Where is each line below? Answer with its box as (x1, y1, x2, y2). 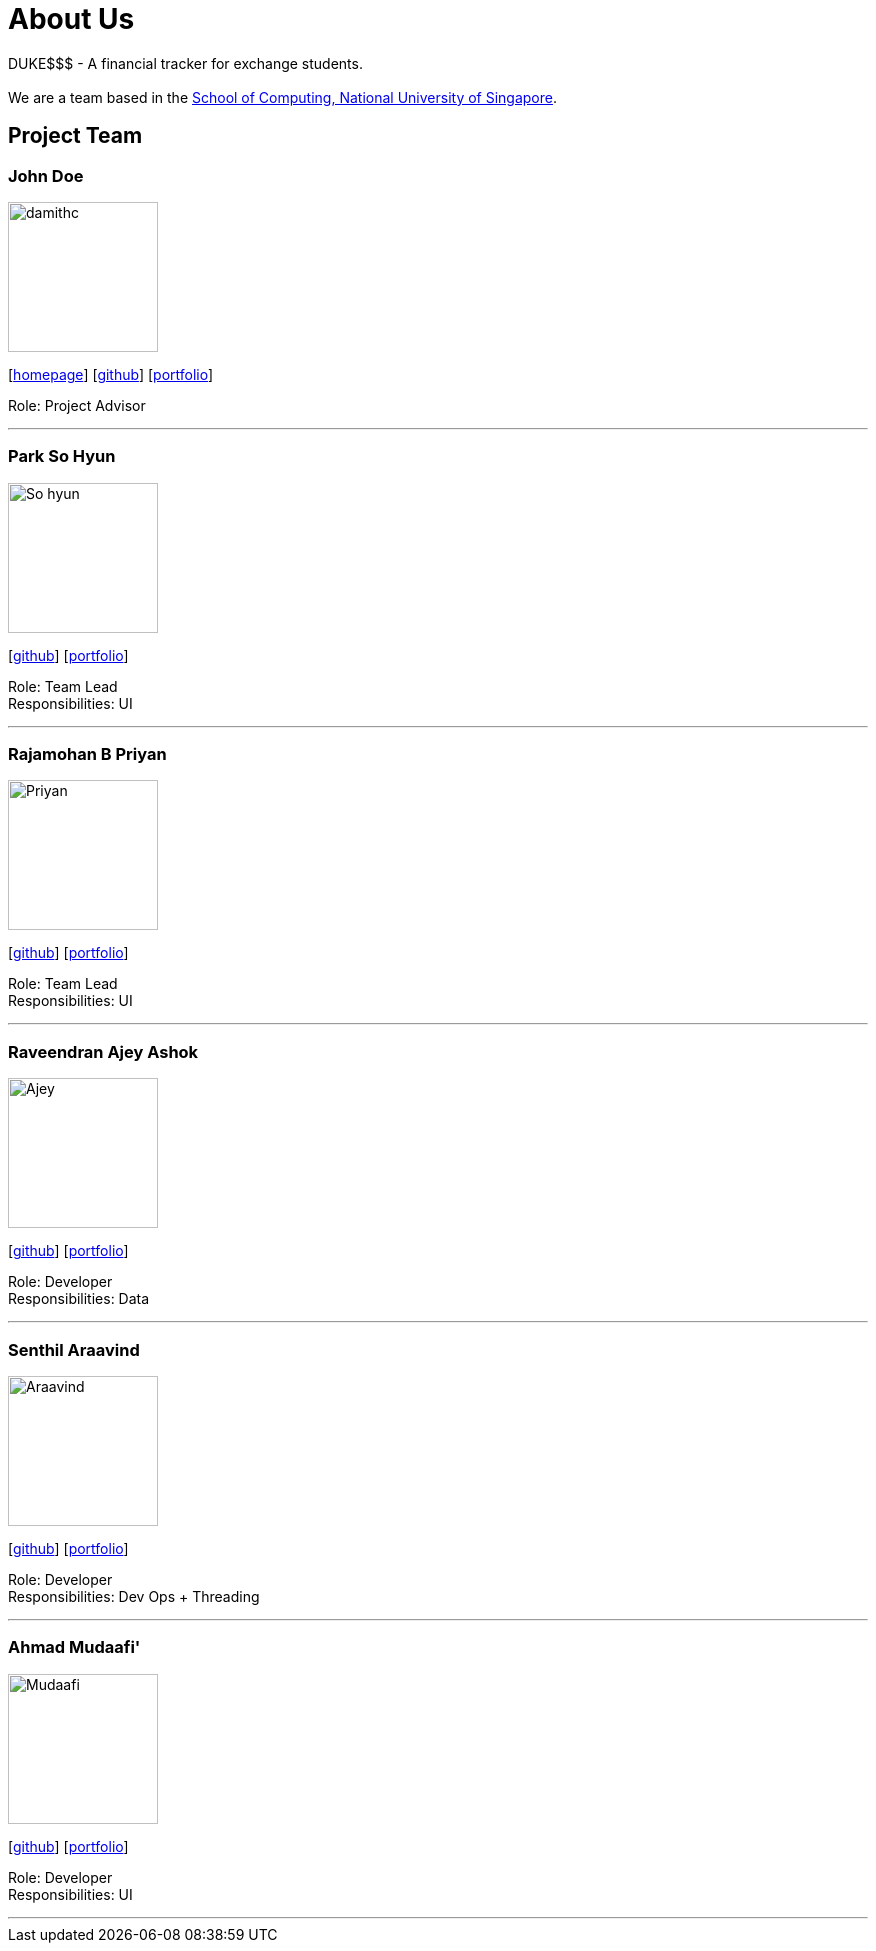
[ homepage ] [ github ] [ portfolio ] (8, 365, 214, 383)
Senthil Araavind (8, 1339, 140, 1360)
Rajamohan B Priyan (8, 744, 167, 765)
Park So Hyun (8, 446, 116, 467)
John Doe (8, 165, 84, 186)
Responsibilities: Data (8, 1290, 150, 1308)
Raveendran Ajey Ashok (8, 1041, 199, 1062)
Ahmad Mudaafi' (8, 1637, 141, 1658)
